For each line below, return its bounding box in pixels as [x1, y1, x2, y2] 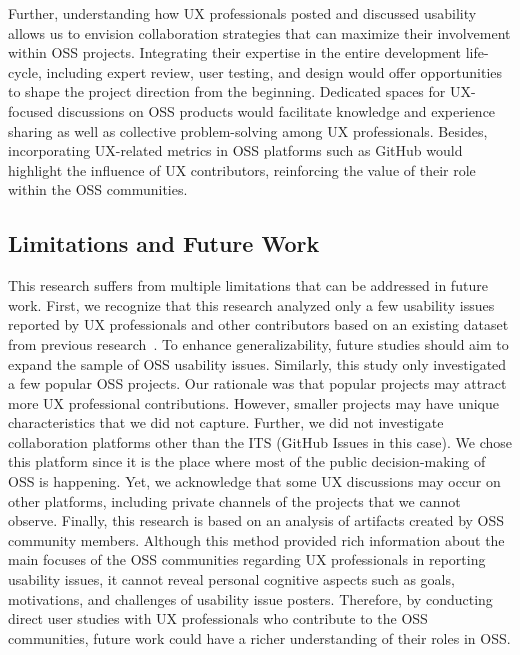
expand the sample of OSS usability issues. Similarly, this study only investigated [8, 353, 507, 374]
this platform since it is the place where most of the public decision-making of [8, 451, 486, 472]
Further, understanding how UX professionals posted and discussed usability [8, 3, 477, 23]
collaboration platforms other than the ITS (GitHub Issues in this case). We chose [8, 431, 512, 452]
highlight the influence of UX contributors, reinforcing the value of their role [8, 159, 476, 180]
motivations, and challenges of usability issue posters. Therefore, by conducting [8, 588, 493, 609]
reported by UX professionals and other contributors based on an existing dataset [8, 314, 509, 335]
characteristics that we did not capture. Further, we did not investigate [8, 412, 444, 433]
